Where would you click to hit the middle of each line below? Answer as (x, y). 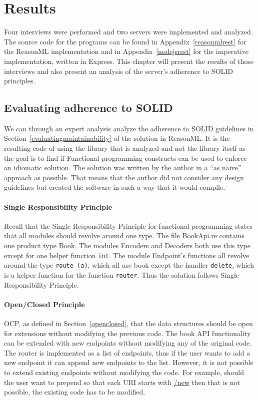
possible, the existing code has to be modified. (75, 392)
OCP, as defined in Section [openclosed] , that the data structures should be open (128, 323)
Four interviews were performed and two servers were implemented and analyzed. (128, 32)
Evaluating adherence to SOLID (88, 108)
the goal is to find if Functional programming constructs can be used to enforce (125, 158)
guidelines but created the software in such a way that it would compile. (115, 187)
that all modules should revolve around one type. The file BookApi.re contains (124, 235)
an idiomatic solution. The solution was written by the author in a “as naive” (123, 168)
